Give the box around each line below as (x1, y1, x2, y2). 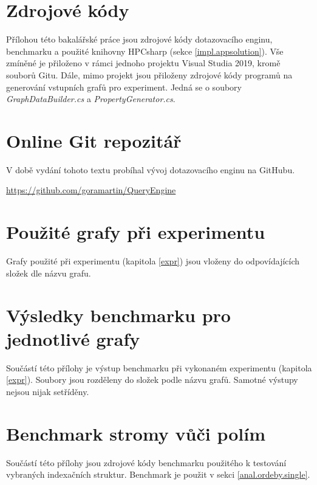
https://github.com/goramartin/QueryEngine (6, 184, 176, 196)
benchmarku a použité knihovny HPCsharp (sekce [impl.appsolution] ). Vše (6, 44, 284, 57)
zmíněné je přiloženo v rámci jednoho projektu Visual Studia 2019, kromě (6, 57, 281, 69)
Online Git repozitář (6, 128, 182, 153)
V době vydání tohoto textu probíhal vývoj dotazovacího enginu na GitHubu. (6, 163, 295, 176)
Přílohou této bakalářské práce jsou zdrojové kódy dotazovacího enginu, (6, 33, 273, 46)
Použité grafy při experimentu (6, 219, 265, 244)
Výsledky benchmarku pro (6, 302, 231, 327)
